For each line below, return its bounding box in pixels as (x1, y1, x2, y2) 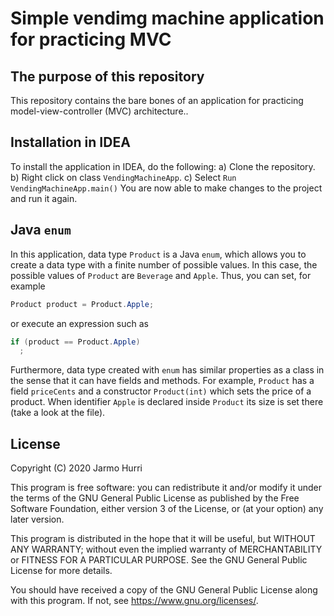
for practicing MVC (10, 28, 172, 51)
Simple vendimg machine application (10, 7, 325, 30)
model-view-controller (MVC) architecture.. (10, 105, 189, 117)
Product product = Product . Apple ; (10, 299, 155, 309)
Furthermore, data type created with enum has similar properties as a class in (10, 364, 325, 376)
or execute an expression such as (10, 317, 149, 329)
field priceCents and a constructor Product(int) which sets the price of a (10, 385, 312, 397)
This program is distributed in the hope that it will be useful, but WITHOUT (10, 533, 316, 545)
